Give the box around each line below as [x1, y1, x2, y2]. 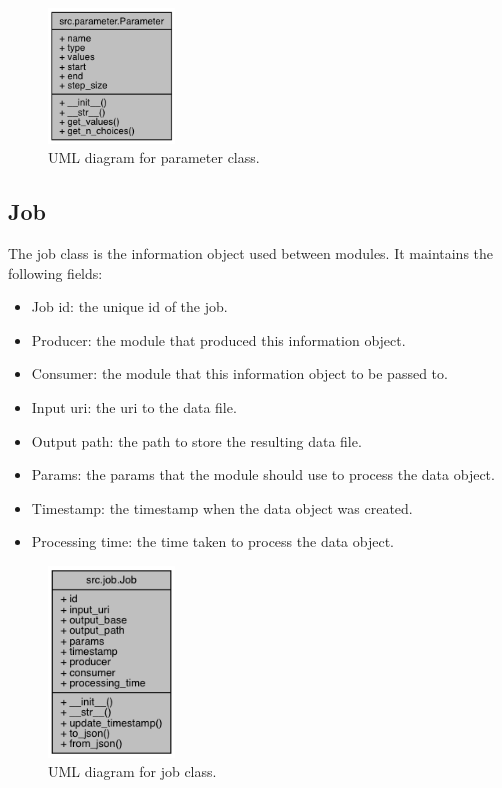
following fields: [8, 262, 103, 283]
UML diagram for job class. [48, 761, 217, 782]
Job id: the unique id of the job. [31, 296, 228, 317]
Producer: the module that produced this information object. [31, 329, 406, 350]
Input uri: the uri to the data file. [31, 397, 237, 418]
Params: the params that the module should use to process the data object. [31, 464, 495, 485]
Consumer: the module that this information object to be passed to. [31, 363, 448, 384]
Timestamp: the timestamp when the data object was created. [31, 497, 413, 518]
